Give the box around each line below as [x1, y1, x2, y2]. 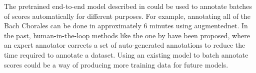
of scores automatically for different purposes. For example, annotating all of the [4, 10, 251, 21]
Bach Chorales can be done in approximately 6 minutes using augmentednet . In [4, 20, 248, 31]
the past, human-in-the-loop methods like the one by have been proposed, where [4, 30, 250, 40]
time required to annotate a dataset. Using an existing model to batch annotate [4, 49, 248, 60]
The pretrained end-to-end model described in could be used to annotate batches [4, 1, 252, 11]
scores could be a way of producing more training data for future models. [4, 59, 228, 70]
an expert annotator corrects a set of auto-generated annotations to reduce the [4, 40, 245, 50]
